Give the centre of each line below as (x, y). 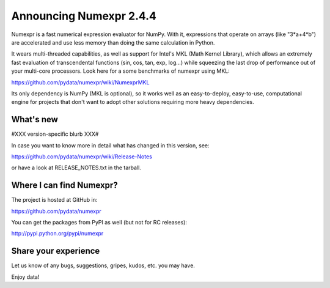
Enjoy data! (25, 277)
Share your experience (56, 251)
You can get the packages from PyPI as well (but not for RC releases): (99, 223)
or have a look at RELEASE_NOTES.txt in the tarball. (76, 168)
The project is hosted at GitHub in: (54, 200)
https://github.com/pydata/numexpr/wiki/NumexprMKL (80, 82)
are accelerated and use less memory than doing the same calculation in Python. (113, 42)
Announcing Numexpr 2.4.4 (84, 16)
